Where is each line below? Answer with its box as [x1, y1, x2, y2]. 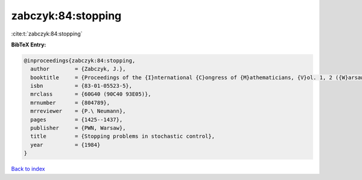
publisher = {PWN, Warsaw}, [30, 125, 126, 132]
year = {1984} [30, 141, 101, 148]
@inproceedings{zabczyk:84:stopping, [24, 57, 136, 64]
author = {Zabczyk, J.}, [30, 66, 126, 72]
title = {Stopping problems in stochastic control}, [30, 133, 215, 140]
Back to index [11, 166, 45, 173]
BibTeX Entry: [11, 41, 46, 48]
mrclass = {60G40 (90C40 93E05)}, [30, 91, 151, 98]
